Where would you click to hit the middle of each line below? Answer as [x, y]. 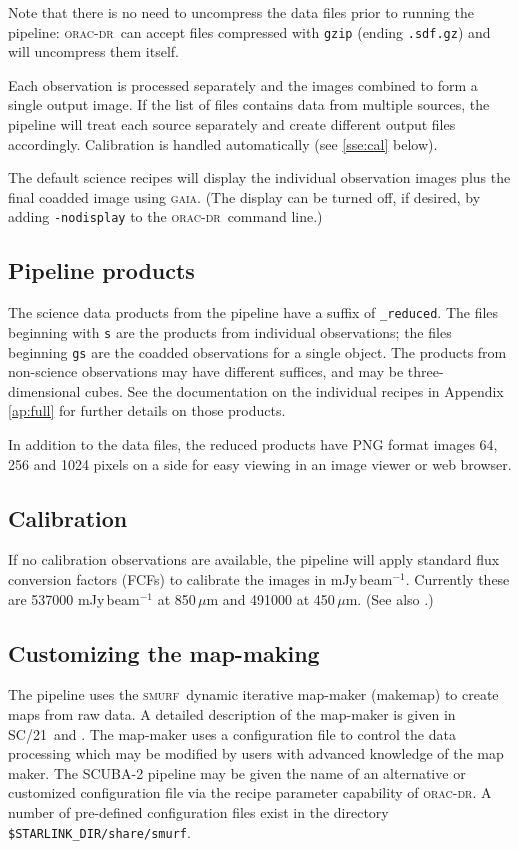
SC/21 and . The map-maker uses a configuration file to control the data [232, 733]
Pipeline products [101, 270]
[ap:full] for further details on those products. [147, 410]
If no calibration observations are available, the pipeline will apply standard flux [254, 559]
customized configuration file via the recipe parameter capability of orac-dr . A [250, 792]
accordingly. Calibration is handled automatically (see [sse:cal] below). [223, 143]
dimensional [44, 390]
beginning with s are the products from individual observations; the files [230, 331]
